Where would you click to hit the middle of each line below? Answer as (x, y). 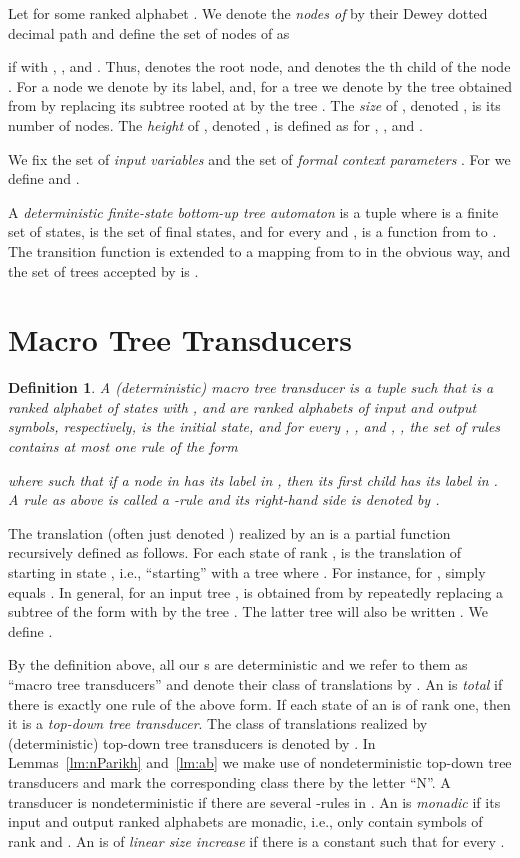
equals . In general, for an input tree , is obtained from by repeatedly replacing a (256, 591)
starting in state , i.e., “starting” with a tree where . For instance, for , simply (247, 572)
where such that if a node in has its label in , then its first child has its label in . (253, 479)
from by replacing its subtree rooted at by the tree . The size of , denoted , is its (254, 105)
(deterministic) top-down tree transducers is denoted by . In (192, 742)
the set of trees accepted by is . (103, 270)
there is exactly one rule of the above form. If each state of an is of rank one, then (259, 703)
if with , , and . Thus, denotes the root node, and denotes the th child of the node (259, 66)
